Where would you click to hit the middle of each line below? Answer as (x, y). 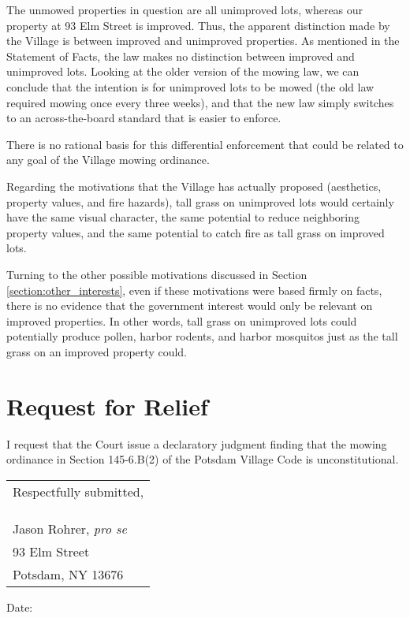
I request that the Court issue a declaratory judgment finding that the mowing (197, 443)
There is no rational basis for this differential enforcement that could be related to (205, 144)
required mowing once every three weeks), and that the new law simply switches (200, 102)
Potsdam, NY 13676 (68, 574)
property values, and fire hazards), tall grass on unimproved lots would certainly (200, 201)
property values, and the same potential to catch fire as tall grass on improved (196, 232)
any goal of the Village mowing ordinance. (108, 160)
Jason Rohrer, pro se (70, 528)
